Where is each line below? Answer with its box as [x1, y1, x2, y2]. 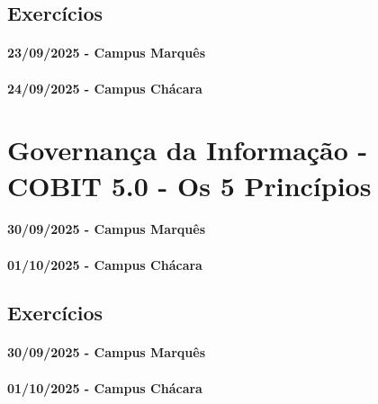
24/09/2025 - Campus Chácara [7, 78, 202, 97]
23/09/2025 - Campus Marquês [7, 43, 205, 62]
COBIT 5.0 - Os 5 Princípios [7, 166, 372, 203]
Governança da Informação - [7, 131, 368, 168]
